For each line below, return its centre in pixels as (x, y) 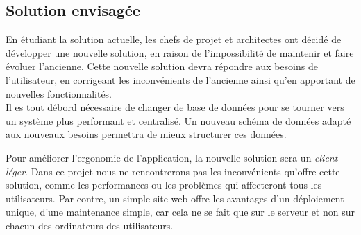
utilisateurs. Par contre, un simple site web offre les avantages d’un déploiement (175, 198)
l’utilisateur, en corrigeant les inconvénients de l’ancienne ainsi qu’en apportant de (180, 79)
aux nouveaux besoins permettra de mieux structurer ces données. (146, 134)
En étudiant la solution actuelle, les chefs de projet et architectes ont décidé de (174, 39)
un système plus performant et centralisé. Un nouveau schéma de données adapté (178, 120)
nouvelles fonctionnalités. (59, 93)
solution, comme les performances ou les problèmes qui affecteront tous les (164, 185)
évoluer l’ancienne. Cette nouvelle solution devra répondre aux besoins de (162, 66)
